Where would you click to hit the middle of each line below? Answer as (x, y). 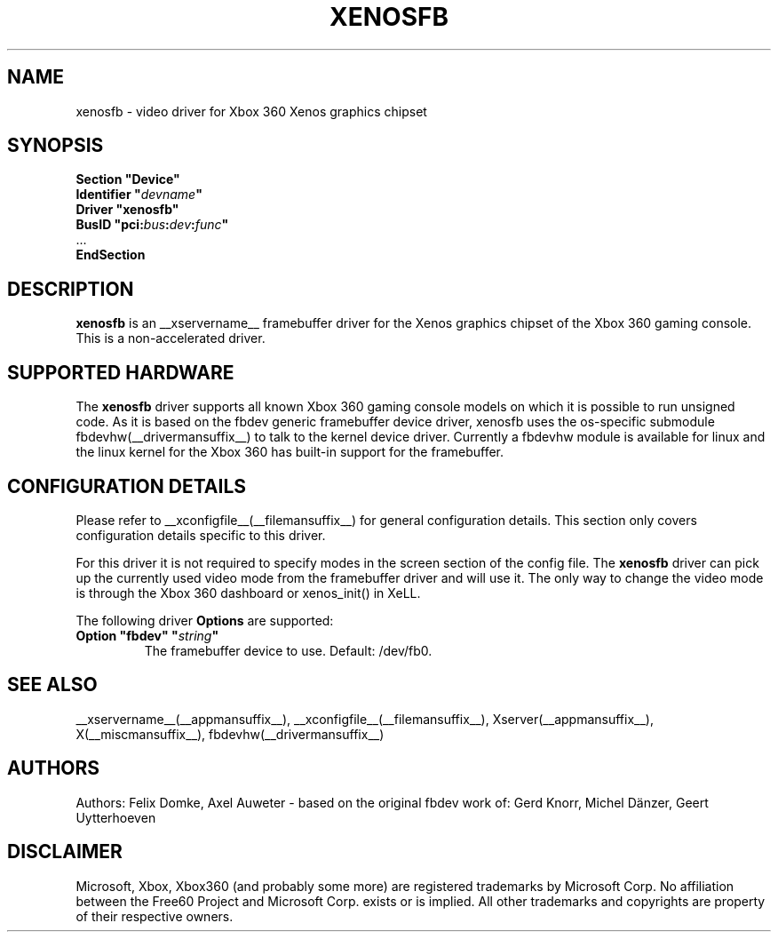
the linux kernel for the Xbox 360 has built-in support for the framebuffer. (290, 452)
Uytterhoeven (116, 817)
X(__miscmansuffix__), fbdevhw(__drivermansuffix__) (230, 734)
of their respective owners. (155, 916)
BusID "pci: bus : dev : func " (152, 225)
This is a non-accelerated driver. (171, 338)
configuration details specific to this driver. (201, 535)
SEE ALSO (52, 685)
